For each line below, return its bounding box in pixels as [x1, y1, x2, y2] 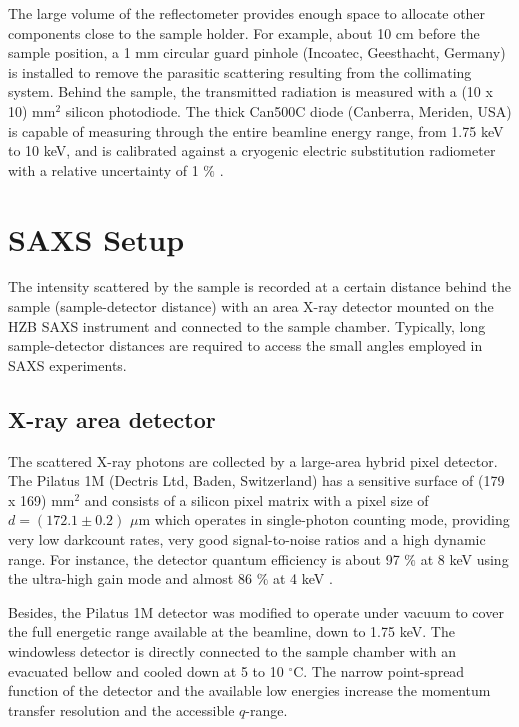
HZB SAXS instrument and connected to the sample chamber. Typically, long [8, 315, 486, 336]
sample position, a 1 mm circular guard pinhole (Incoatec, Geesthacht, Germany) [8, 42, 506, 63]
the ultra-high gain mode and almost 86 [8, 568, 252, 589]
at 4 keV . [272, 568, 333, 589]
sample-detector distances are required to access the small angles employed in [8, 335, 483, 356]
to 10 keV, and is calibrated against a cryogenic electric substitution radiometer [8, 140, 496, 161]
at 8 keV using [420, 548, 509, 569]
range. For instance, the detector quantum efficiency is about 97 [8, 548, 400, 569]
